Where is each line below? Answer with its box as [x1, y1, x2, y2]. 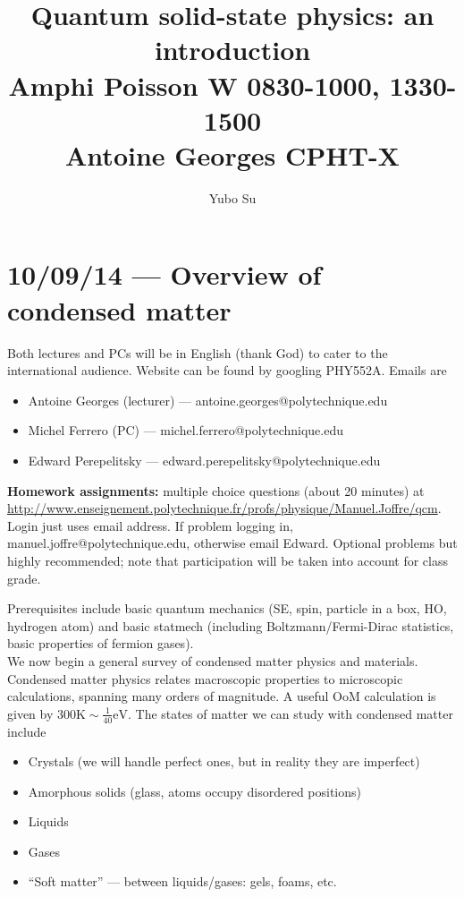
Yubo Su [208, 188, 257, 207]
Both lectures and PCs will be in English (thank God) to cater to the [7, 343, 388, 362]
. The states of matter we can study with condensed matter [128, 704, 453, 722]
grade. [7, 568, 41, 587]
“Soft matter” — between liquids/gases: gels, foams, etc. [28, 872, 337, 891]
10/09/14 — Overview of [7, 256, 322, 293]
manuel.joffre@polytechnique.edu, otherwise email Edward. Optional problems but [7, 534, 458, 552]
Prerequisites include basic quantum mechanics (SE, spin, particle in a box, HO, [7, 599, 447, 618]
